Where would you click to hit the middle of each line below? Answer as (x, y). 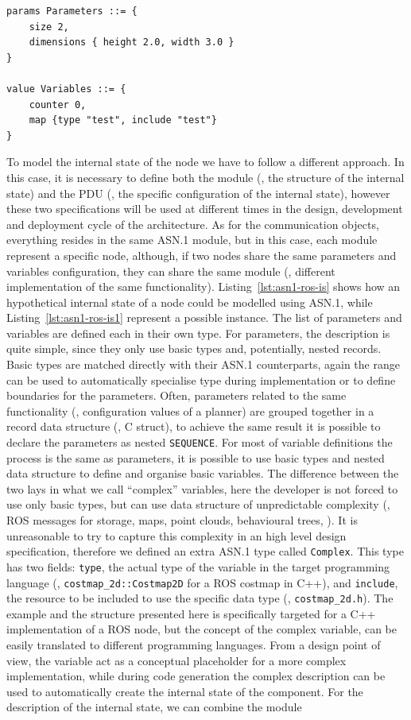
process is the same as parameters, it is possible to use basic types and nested (196, 457)
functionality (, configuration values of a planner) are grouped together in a (190, 410)
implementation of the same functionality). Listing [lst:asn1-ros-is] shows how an (204, 286)
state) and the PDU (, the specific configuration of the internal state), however (198, 193)
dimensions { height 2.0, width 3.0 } (132, 43)
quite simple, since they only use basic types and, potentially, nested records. (194, 348)
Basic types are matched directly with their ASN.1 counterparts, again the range (203, 364)
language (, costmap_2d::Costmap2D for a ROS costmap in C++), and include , (202, 582)
